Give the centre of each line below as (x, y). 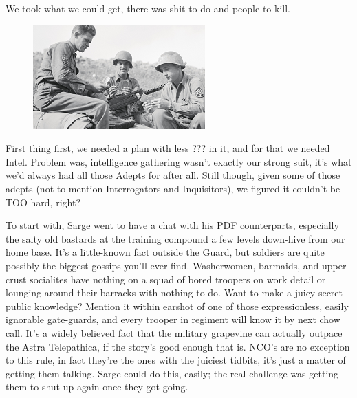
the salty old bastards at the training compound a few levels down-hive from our (175, 238)
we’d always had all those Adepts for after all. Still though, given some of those (173, 175)
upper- (336, 265)
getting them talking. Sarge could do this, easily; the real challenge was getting (172, 373)
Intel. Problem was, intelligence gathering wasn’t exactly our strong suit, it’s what (179, 161)
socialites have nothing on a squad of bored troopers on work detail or (178, 279)
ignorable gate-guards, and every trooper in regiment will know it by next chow (173, 319)
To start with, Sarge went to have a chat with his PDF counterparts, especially (172, 225)
